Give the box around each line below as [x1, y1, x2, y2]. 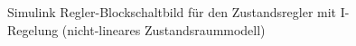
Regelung [7, 20, 59, 39]
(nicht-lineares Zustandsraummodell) [61, 20, 266, 39]
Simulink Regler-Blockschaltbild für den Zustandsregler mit [7, 3, 337, 21]
